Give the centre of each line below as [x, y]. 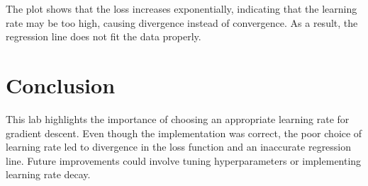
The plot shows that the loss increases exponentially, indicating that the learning [182, 8]
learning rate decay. [48, 174]
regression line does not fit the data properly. [104, 36]
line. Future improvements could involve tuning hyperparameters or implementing [184, 160]
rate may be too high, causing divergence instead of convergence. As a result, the [182, 22]
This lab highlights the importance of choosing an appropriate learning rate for [178, 118]
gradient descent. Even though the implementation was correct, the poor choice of [184, 133]
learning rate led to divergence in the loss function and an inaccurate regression [179, 147]
